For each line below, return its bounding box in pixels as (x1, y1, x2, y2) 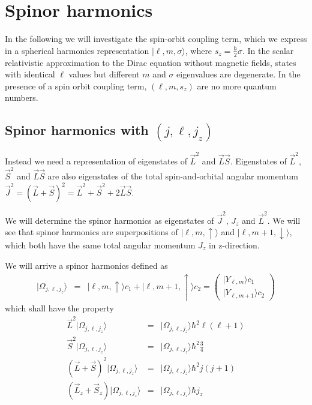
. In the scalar (242, 44, 294, 56)
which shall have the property (5, 302, 114, 314)
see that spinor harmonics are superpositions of (5, 226, 178, 238)
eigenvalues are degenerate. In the (176, 68, 301, 80)
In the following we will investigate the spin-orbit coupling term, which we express (5, 32, 307, 45)
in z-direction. (208, 238, 260, 251)
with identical (5, 68, 55, 80)
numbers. (5, 91, 38, 104)
